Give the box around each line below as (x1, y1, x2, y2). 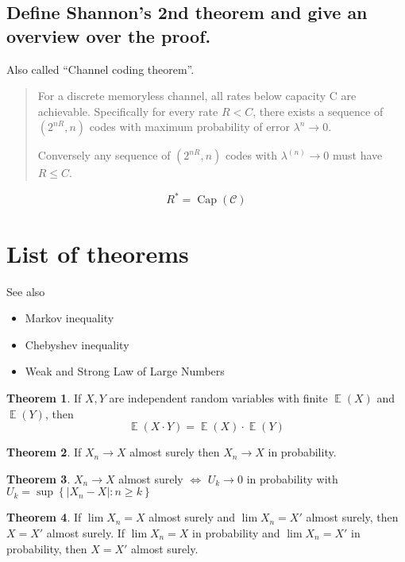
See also (6, 283, 45, 299)
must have (333, 147, 383, 164)
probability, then (6, 540, 87, 556)
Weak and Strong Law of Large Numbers (25, 363, 225, 379)
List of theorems (6, 237, 189, 269)
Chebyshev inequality (25, 336, 129, 352)
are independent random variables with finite (109, 389, 328, 406)
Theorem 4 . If (6, 509, 82, 525)
